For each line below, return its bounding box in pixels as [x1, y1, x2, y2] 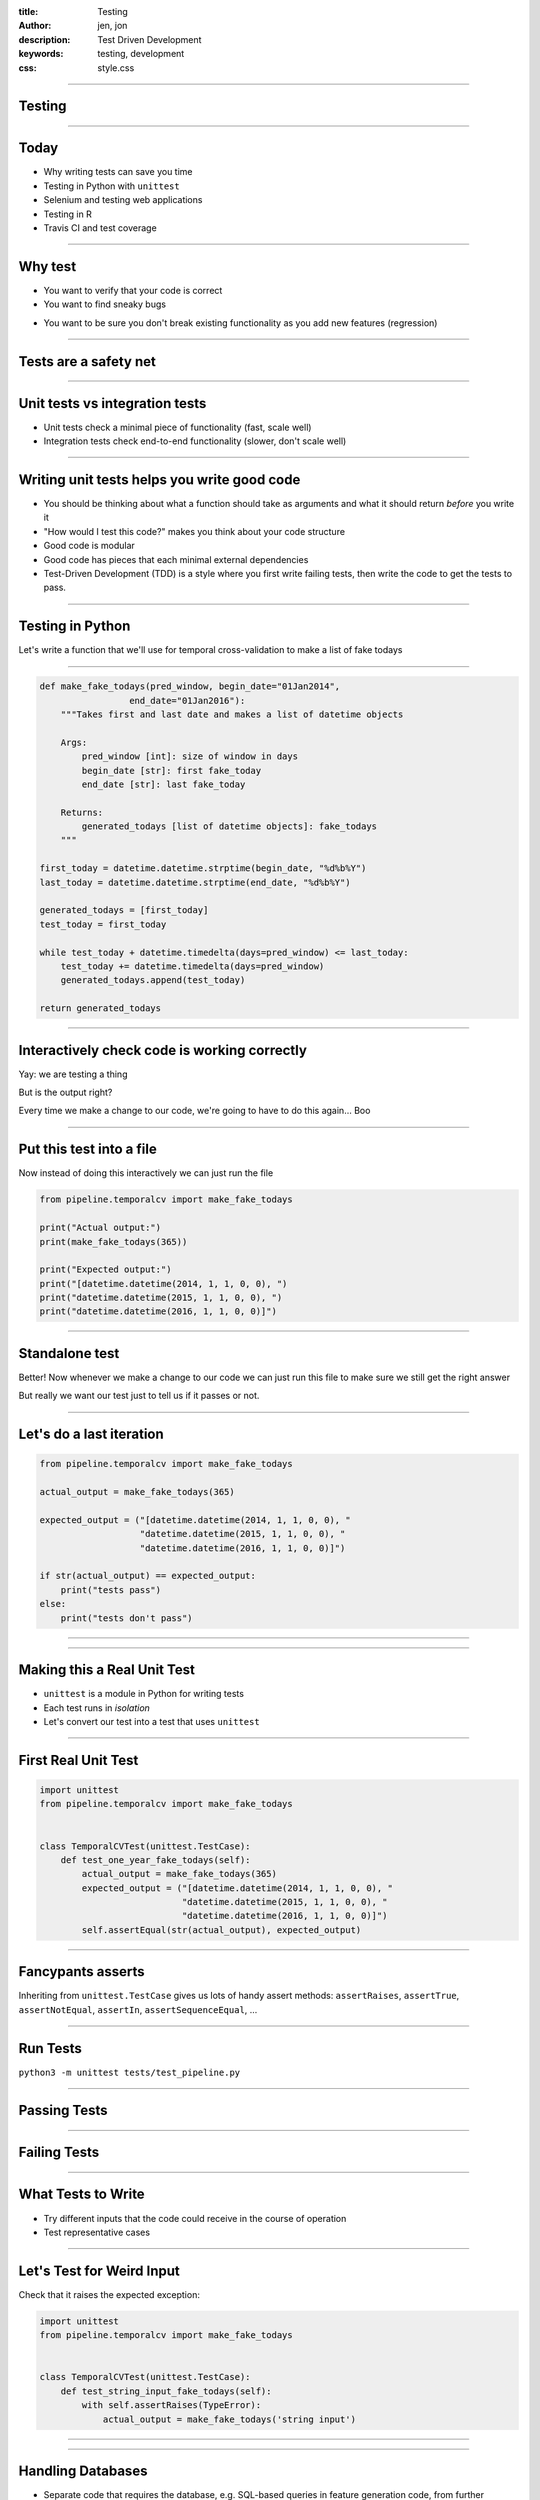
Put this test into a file [18, 1141, 157, 1158]
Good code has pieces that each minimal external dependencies [43, 553, 309, 565]
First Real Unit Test [18, 1751, 139, 1769]
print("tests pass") [60, 1584, 162, 1595]
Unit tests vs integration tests [18, 395, 207, 412]
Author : [18, 20, 52, 32]
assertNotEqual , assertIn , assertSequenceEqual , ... [18, 2003, 258, 2015]
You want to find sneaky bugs [43, 298, 167, 310]
